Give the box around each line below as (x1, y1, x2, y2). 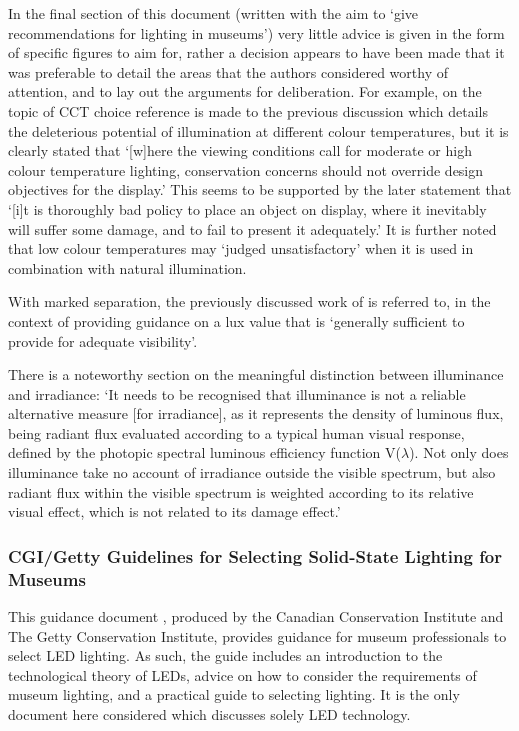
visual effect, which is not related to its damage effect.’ (8, 501, 341, 522)
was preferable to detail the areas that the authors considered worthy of (8, 61, 448, 82)
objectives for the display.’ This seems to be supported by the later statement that (8, 179, 512, 200)
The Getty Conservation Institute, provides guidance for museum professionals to (8, 625, 507, 646)
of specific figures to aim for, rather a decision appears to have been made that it (8, 42, 505, 63)
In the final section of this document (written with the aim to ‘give (8, 3, 419, 23)
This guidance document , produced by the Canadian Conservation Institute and (8, 605, 504, 626)
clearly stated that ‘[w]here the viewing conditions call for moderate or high (8, 140, 472, 161)
